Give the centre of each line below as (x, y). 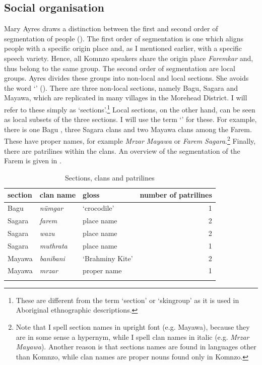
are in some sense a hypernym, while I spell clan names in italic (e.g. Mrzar (133, 337)
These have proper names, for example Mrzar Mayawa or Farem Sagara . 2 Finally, (130, 140)
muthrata (53, 245)
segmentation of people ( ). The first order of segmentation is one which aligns (124, 38)
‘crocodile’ (99, 208)
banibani (52, 258)
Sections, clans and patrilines (110, 177)
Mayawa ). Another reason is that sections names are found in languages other (136, 347)
